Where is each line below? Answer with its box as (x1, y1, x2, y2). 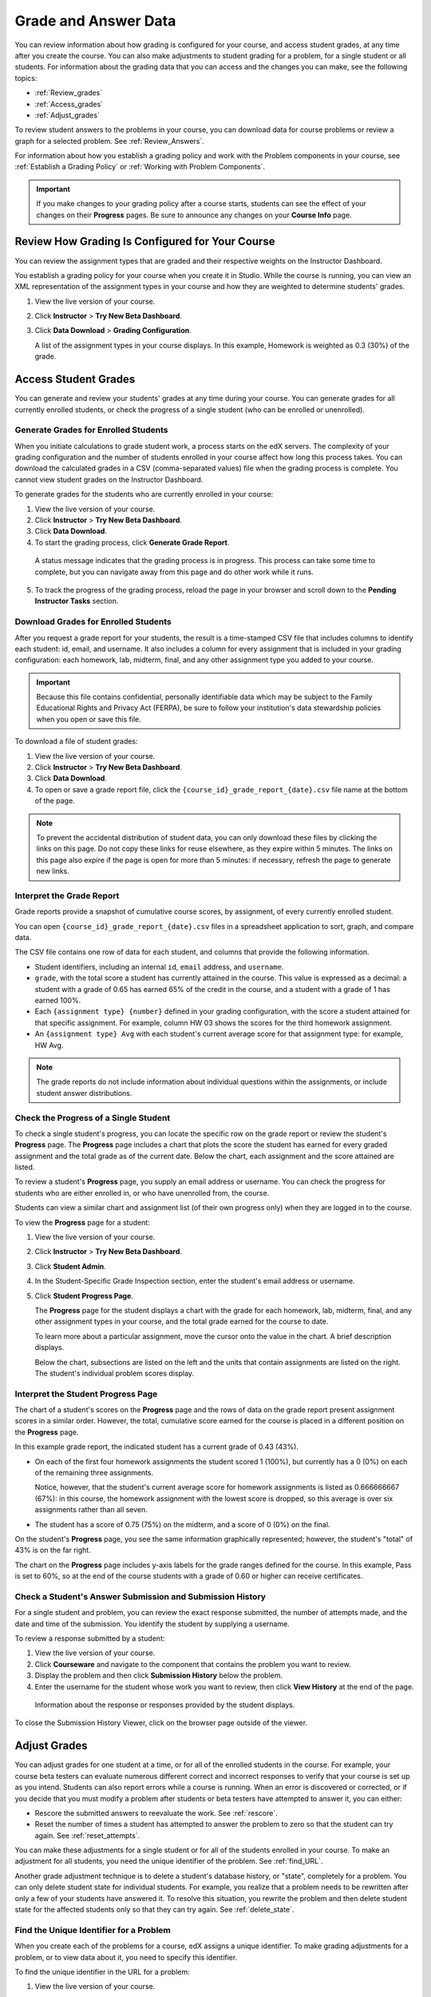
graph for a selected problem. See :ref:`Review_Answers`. (14, 136, 205, 145)
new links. (36, 867, 69, 876)
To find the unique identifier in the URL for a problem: (14, 1967, 191, 1976)
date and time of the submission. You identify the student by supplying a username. (14, 1618, 291, 1629)
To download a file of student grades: (14, 736, 139, 746)
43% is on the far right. (14, 1546, 91, 1555)
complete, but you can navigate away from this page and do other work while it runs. (34, 567, 314, 577)
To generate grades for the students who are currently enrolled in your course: (14, 490, 274, 499)
